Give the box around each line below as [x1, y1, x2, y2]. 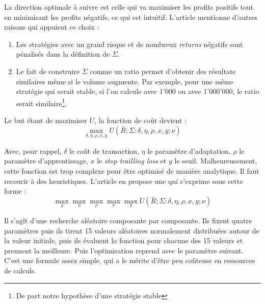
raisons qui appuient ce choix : [4, 21, 99, 32]
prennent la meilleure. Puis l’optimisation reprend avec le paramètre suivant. [4, 245, 244, 255]
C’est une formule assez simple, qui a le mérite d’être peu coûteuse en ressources [4, 255, 255, 266]
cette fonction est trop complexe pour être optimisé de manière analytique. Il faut [4, 166, 259, 176]
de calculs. [4, 265, 37, 275]
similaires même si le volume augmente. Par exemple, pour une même [16, 76, 233, 86]
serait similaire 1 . [16, 96, 67, 108]
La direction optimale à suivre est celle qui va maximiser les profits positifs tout [4, 2, 254, 12]
